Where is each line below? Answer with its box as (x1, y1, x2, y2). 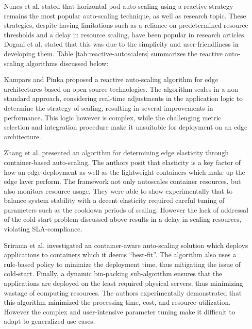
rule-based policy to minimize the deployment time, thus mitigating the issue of (4, 259, 241, 269)
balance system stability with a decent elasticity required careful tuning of (4, 195, 225, 205)
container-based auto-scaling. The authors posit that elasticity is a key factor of (4, 157, 241, 167)
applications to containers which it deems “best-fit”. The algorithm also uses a (4, 249, 236, 260)
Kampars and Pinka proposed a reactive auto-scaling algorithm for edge (4, 74, 218, 84)
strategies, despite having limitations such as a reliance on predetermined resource (4, 20, 248, 30)
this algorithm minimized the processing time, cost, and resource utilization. (4, 297, 231, 307)
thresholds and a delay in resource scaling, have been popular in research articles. (4, 29, 246, 39)
